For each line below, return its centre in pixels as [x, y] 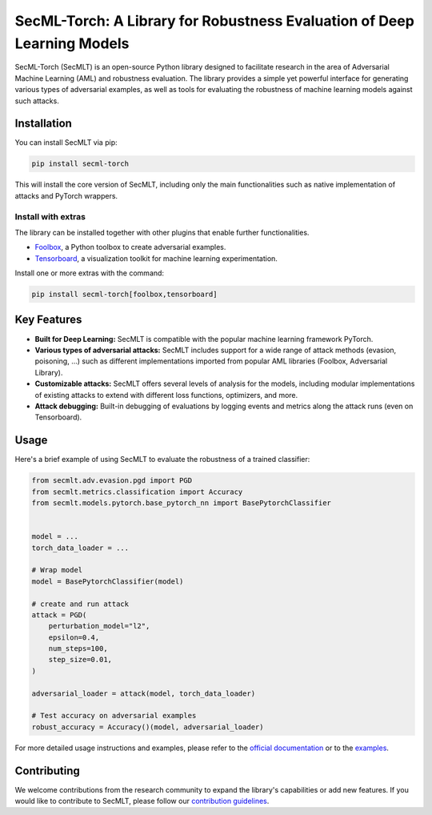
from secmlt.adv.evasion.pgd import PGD [112, 481]
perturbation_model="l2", [99, 626]
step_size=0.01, [80, 660]
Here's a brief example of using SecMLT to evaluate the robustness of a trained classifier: [162, 460]
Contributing [47, 771]
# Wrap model [57, 570]
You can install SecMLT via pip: [66, 143]
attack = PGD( [59, 615]
